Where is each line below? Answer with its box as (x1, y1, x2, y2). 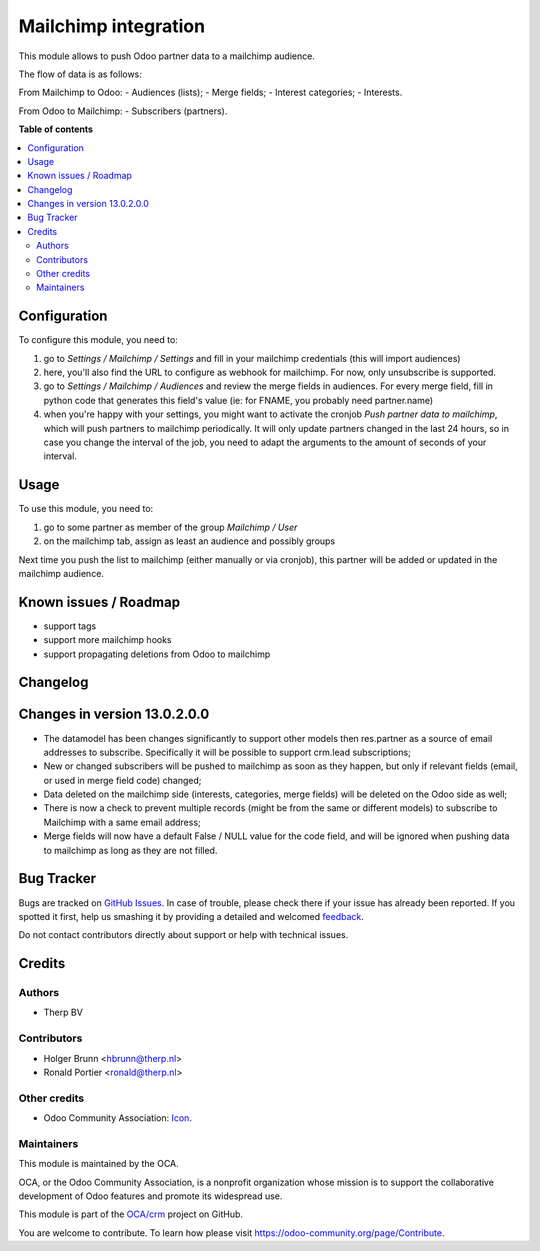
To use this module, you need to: (18, 503, 154, 515)
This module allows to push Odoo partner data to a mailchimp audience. (18, 50, 315, 62)
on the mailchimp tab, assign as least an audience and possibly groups (43, 535, 336, 547)
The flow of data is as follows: (18, 68, 142, 80)
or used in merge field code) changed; (43, 774, 202, 786)
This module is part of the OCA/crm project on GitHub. (18, 1208, 244, 1220)
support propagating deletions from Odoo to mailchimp (43, 648, 271, 660)
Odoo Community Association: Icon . (43, 1112, 192, 1124)
